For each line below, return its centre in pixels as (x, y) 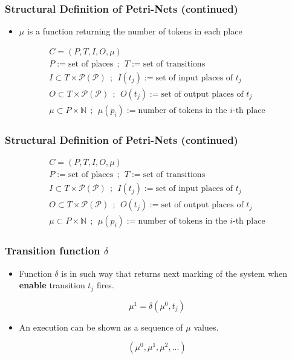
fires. (105, 285)
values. (206, 327)
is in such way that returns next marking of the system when (174, 273)
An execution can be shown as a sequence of (101, 327)
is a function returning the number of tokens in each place (135, 31)
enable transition (52, 285)
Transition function (53, 251)
